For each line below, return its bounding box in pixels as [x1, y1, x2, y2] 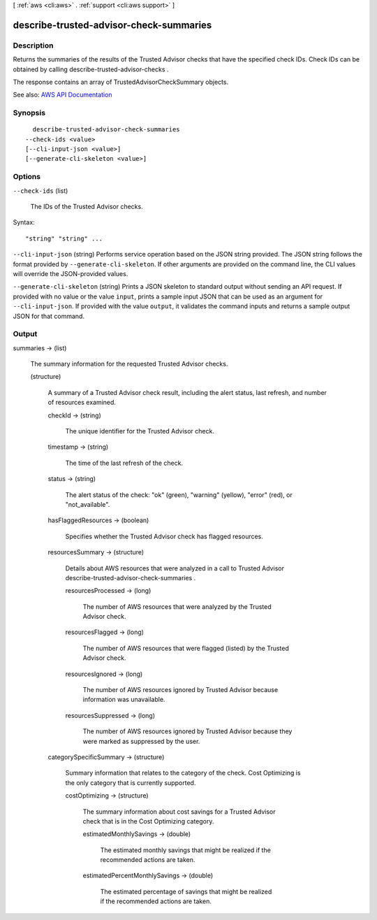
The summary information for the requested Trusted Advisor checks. [30, 360, 228, 368]
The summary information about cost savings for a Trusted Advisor [82, 807, 276, 816]
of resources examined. [47, 398, 117, 407]
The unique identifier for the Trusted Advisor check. [65, 426, 214, 435]
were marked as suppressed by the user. [82, 737, 200, 745]
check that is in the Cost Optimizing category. [82, 817, 214, 825]
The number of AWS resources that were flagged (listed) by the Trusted [82, 644, 289, 652]
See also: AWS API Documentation [13, 91, 112, 99]
